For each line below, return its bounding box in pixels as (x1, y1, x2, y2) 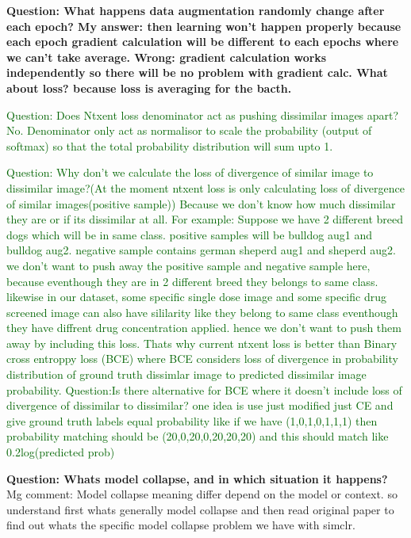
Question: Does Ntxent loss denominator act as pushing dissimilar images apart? (6, 106, 399, 123)
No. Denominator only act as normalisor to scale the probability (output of (6, 122, 372, 139)
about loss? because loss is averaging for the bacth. (6, 79, 292, 96)
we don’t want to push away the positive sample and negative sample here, (6, 257, 371, 273)
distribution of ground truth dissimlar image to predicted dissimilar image (6, 366, 367, 383)
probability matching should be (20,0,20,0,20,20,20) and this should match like (6, 428, 389, 445)
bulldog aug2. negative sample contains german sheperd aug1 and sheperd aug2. (6, 242, 396, 258)
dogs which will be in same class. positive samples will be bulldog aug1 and (6, 226, 372, 242)
